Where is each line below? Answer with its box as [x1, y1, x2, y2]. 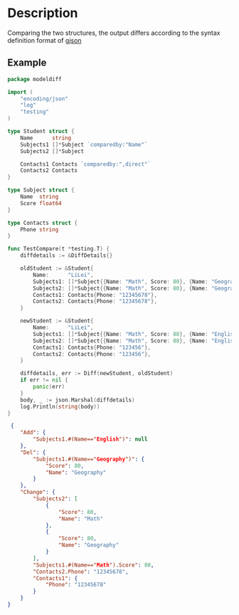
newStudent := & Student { [20, 317, 94, 325]
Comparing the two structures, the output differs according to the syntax [7, 28, 221, 37]
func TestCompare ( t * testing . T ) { [7, 246, 110, 253]
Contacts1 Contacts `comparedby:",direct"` [20, 160, 152, 168]
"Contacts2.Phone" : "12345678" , [33, 568, 129, 575]
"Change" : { [20, 489, 55, 496]
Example [7, 57, 47, 69]
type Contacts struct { [7, 219, 78, 226]
